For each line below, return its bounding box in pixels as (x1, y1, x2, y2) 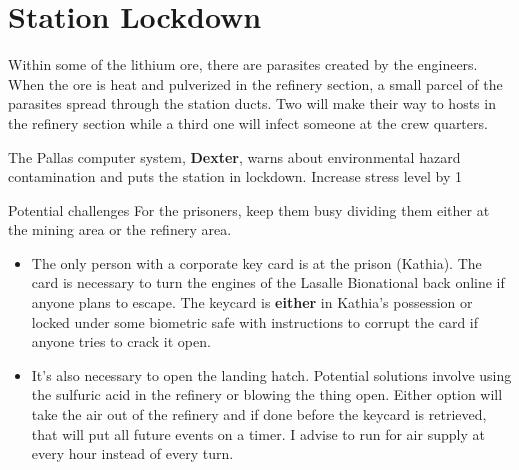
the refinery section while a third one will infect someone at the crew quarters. (8, 112, 488, 133)
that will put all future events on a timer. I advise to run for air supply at (31, 423, 485, 444)
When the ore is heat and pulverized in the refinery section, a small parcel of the (8, 73, 503, 94)
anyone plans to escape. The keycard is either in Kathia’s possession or (31, 292, 473, 313)
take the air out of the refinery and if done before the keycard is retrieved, (31, 404, 487, 425)
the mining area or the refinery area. (8, 219, 232, 240)
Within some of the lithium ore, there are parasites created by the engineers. (8, 54, 478, 75)
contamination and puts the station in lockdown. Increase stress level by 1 (8, 166, 462, 187)
